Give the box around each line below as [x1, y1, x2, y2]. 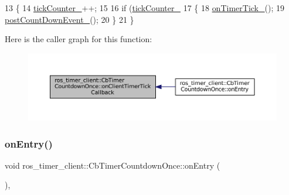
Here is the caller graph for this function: [5, 33, 152, 45]
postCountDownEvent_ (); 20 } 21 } [5, 13, 134, 25]
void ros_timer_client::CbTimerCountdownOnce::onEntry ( [5, 159, 220, 171]
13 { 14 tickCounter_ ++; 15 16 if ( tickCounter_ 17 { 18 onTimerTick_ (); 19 [5, 2, 284, 13]
